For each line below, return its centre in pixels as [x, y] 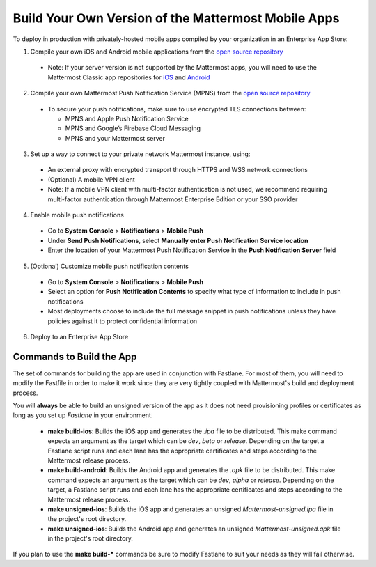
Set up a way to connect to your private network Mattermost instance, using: [140, 154]
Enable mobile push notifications [77, 215]
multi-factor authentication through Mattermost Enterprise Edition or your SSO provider [173, 199]
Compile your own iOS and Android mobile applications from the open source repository [157, 52]
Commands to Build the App [75, 356]
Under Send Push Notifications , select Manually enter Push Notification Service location [178, 240]
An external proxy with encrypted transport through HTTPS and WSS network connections [178, 170]
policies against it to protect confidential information [123, 321]
